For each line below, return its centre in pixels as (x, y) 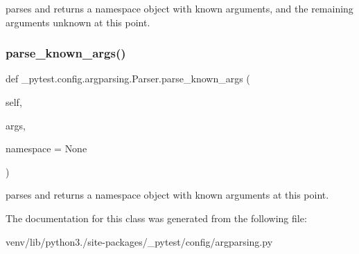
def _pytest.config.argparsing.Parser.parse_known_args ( (128, 79)
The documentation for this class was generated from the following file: (156, 218)
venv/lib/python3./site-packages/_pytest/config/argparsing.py (139, 241)
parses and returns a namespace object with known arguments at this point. (167, 195)
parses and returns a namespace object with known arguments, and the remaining (179, 8)
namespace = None (46, 148)
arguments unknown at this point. (78, 22)
